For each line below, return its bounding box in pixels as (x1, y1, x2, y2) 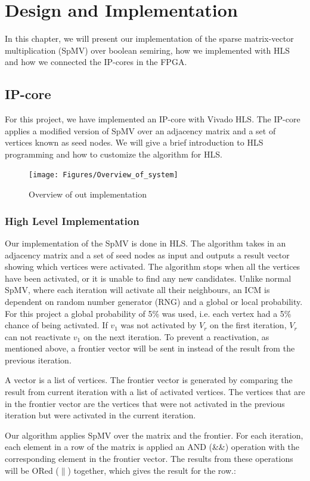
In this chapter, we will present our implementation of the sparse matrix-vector (5, 32, 294, 45)
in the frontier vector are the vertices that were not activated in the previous (5, 397, 285, 409)
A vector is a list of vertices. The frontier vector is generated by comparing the (5, 374, 293, 386)
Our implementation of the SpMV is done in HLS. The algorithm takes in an (5, 236, 286, 249)
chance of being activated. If (5, 319, 108, 331)
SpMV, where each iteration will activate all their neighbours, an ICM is (5, 283, 270, 296)
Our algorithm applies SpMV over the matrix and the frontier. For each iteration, (5, 428, 303, 441)
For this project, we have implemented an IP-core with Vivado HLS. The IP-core (5, 113, 300, 125)
